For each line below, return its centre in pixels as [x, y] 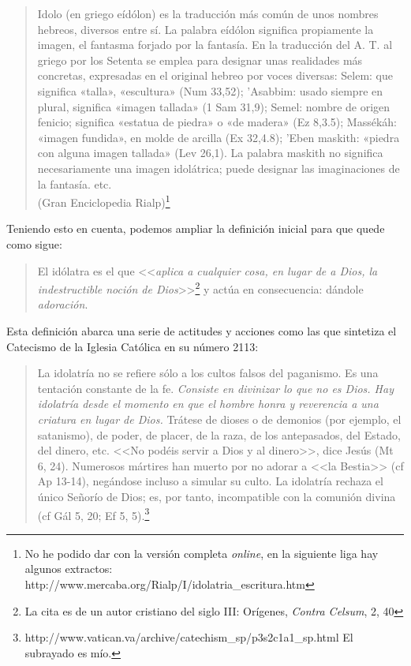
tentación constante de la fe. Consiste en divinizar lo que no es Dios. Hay [215, 388]
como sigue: [34, 243]
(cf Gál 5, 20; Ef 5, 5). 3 [93, 514]
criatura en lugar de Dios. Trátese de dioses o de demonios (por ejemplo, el [219, 419]
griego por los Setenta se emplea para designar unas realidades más [200, 60]
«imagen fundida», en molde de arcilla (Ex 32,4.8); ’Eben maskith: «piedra [219, 137]
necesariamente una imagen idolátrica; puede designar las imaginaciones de [219, 168]
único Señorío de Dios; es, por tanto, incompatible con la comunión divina [217, 496]
